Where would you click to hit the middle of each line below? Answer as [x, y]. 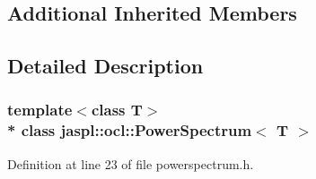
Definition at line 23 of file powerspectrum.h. [131, 163]
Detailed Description [105, 66]
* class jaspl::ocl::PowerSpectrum [130, 130]
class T [117, 110]
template [40, 110]
